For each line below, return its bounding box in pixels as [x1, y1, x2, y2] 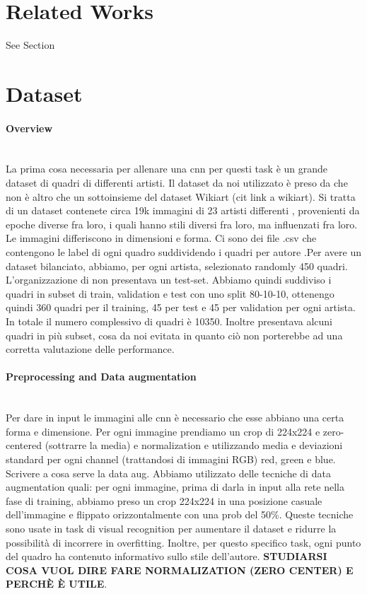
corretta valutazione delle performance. [6, 342, 175, 356]
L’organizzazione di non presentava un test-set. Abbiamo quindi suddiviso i [6, 272, 332, 287]
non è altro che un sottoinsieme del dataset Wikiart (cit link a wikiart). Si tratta [6, 189, 356, 204]
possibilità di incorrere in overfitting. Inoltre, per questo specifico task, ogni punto [6, 535, 361, 549]
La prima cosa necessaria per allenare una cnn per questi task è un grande [6, 161, 328, 176]
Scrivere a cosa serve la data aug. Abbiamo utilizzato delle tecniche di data [6, 465, 331, 480]
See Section [6, 37, 55, 52]
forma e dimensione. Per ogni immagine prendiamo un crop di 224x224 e [6, 424, 320, 438]
